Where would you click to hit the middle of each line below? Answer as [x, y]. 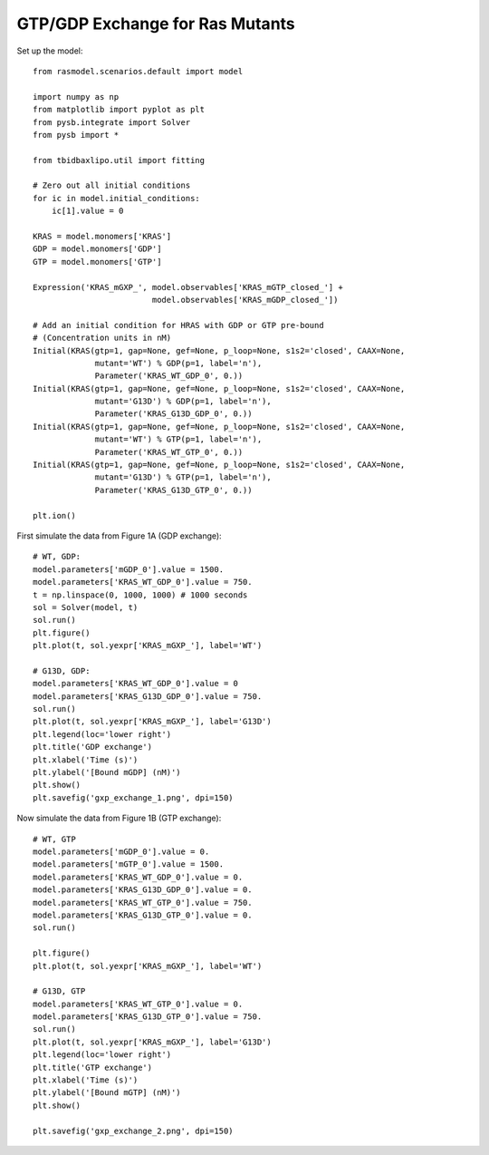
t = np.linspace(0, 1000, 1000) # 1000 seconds [140, 595]
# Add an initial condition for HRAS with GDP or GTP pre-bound [179, 325]
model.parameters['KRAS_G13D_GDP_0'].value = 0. [143, 890]
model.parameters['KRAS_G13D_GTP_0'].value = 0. [143, 915]
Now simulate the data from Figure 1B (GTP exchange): [119, 818]
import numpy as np [76, 97]
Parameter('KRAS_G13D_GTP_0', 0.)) [173, 490]
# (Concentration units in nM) [102, 338]
